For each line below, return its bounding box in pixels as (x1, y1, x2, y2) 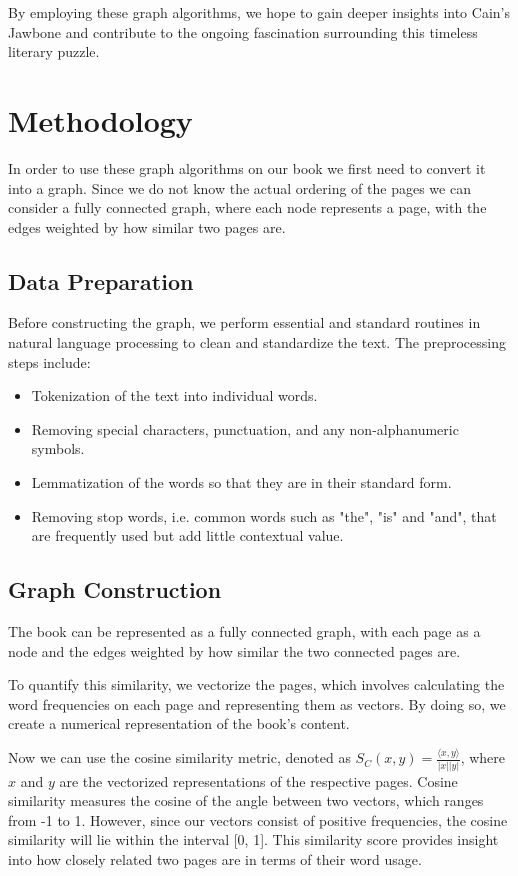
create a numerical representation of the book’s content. (8, 713, 350, 734)
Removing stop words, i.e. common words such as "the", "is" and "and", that (31, 505, 497, 526)
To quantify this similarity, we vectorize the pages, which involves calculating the (8, 674, 505, 695)
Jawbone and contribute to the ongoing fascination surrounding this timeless (8, 21, 478, 42)
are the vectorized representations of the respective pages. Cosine (59, 770, 458, 791)
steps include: (8, 351, 91, 372)
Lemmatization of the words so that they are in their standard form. (31, 472, 452, 493)
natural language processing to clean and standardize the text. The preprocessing (8, 332, 506, 353)
